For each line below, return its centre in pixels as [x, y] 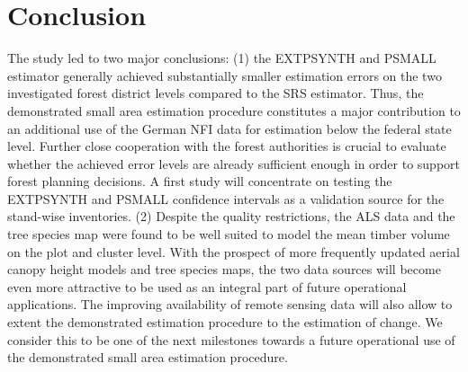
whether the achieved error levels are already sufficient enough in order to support [234, 163]
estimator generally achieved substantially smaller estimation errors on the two [225, 75]
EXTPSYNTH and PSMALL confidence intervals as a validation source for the [226, 198]
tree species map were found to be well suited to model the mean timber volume [229, 234]
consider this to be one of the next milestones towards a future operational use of [231, 339]
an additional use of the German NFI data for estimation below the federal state [229, 128]
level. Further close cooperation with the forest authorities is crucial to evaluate [227, 146]
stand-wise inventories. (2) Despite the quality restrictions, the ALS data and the [231, 216]
